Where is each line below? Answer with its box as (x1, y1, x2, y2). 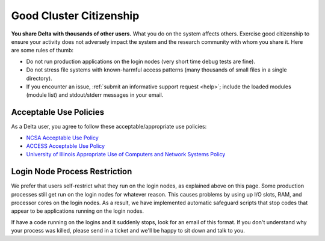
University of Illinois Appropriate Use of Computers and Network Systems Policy (26, 151, 226, 158)
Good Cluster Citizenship (11, 9, 140, 22)
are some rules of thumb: (11, 47, 74, 54)
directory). (26, 75, 52, 82)
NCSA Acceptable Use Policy (26, 134, 99, 141)
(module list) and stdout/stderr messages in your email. (26, 91, 164, 99)
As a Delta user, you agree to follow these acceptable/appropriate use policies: (11, 123, 207, 130)
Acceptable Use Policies (11, 107, 105, 117)
